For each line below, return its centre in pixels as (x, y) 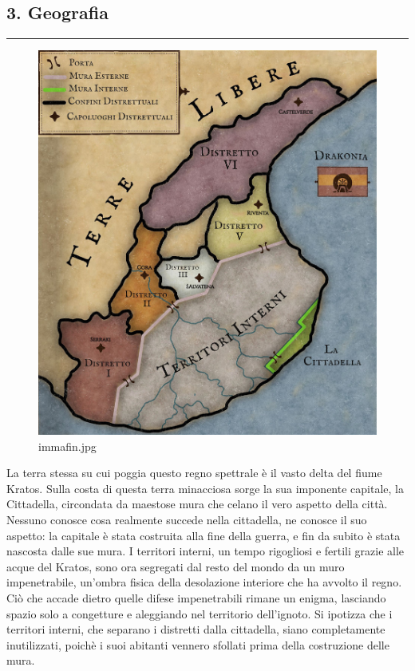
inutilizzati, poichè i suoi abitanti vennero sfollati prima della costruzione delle (198, 644)
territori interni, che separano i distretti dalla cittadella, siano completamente (196, 629)
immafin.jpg (67, 446)
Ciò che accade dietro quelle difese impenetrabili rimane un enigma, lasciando (196, 598)
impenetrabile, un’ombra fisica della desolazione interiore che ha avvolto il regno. (204, 582)
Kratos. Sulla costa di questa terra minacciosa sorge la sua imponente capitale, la (205, 488)
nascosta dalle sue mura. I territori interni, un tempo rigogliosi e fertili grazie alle (206, 551)
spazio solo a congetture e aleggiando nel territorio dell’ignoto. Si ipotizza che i (200, 613)
